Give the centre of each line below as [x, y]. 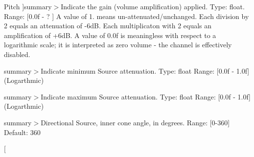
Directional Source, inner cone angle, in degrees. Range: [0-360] [135, 122]
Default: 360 [22, 132]
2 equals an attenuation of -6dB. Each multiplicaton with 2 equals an [108, 26]
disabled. [17, 54]
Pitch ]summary [28, 6]
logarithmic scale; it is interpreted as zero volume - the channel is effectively [118, 45]
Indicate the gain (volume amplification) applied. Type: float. [153, 6]
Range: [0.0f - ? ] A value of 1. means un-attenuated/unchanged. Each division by [127, 16]
